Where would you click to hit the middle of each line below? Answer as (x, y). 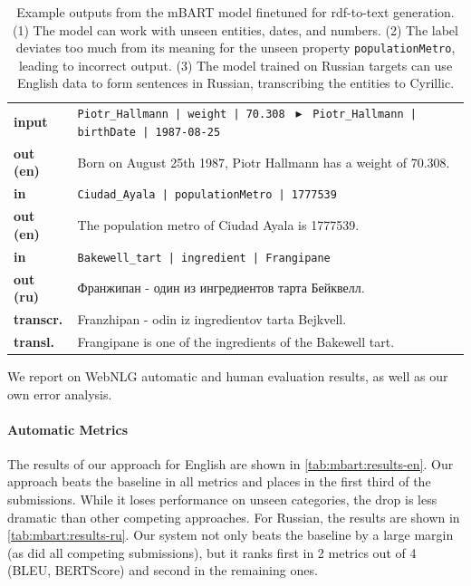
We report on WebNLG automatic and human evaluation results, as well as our (228, 375)
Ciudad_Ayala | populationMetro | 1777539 (207, 195)
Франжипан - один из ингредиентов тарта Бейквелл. (221, 288)
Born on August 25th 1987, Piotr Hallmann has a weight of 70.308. (264, 162)
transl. (34, 341)
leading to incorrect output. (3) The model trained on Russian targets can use (235, 65)
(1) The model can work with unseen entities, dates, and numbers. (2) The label (235, 29)
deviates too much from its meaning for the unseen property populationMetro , (235, 48)
